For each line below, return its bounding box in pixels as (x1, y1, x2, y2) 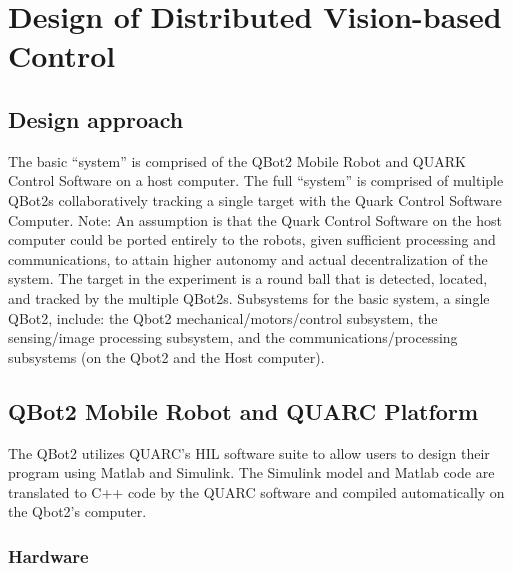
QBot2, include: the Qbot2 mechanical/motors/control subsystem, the (8, 307, 438, 328)
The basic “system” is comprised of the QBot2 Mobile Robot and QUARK (8, 150, 466, 171)
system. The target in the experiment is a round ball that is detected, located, (8, 268, 488, 289)
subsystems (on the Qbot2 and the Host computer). (8, 346, 325, 367)
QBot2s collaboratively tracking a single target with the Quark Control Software (8, 189, 502, 210)
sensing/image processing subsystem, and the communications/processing (8, 327, 458, 348)
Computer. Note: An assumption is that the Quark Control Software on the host (8, 209, 502, 230)
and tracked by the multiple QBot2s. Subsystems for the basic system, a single (8, 287, 490, 308)
